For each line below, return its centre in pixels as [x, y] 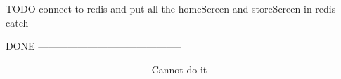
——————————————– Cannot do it [107, 69]
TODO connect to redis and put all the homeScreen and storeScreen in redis [171, 8]
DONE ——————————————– [94, 46]
